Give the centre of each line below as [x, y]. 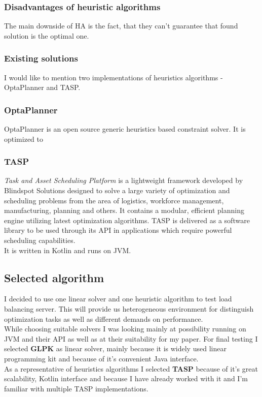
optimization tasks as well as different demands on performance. [104, 318]
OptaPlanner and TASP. [42, 87]
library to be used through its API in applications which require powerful [118, 230]
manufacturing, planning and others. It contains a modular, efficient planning [124, 210]
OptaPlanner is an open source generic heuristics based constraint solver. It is [125, 129]
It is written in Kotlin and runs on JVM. [68, 250]
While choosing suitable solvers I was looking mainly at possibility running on [125, 329]
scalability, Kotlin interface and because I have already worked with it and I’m [126, 378]
